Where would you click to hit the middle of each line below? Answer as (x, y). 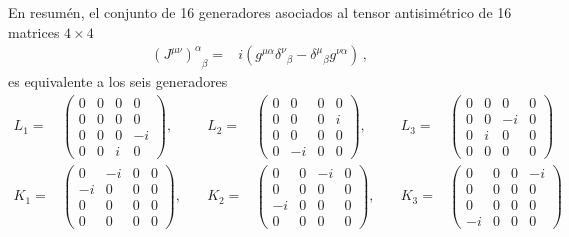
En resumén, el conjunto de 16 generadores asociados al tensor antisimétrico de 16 (260, 12)
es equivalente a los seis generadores (118, 81)
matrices (34, 31)
